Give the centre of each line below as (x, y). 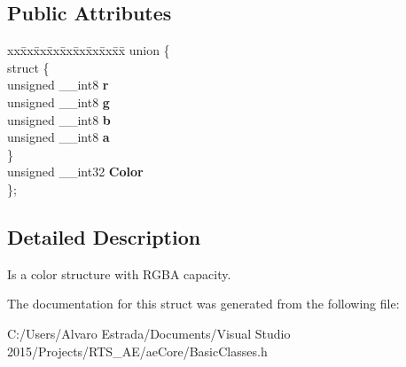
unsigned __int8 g (59, 102)
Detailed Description (104, 236)
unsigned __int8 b (59, 119)
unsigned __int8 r (58, 85)
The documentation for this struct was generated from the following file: (203, 304)
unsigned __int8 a (59, 137)
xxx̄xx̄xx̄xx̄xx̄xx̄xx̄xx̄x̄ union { (89, 50)
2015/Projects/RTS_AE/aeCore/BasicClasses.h (137, 351)
